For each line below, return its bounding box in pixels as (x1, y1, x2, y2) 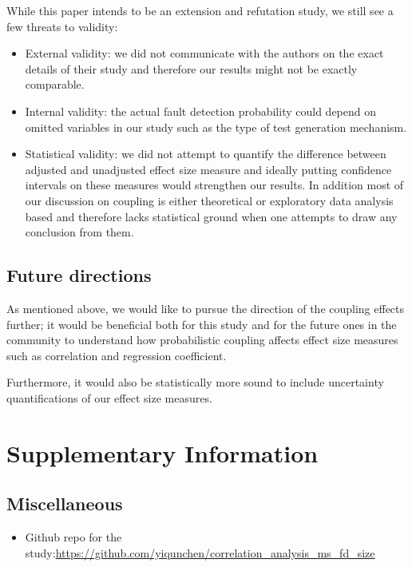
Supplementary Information (6, 436, 319, 469)
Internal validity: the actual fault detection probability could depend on (25, 102, 377, 119)
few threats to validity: (6, 18, 118, 34)
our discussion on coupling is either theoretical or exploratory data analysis (25, 192, 394, 208)
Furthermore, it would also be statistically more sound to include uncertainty (6, 374, 384, 391)
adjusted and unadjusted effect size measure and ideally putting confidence (25, 161, 392, 177)
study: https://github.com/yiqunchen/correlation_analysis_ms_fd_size (25, 544, 375, 561)
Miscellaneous (6, 491, 123, 516)
